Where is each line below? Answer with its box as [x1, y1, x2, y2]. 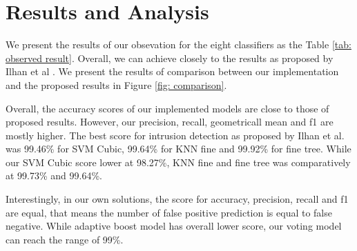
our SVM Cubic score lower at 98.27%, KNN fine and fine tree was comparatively [6, 154, 351, 169]
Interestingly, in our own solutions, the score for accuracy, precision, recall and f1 [6, 192, 349, 206]
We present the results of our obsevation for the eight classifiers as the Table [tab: [6, 37, 351, 52]
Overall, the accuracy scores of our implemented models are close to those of [6, 101, 329, 115]
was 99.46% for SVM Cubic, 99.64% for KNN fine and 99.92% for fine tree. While [6, 141, 351, 156]
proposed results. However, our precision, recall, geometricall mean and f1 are [6, 114, 334, 129]
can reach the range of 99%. [6, 232, 124, 246]
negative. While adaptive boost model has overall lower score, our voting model [6, 219, 342, 233]
